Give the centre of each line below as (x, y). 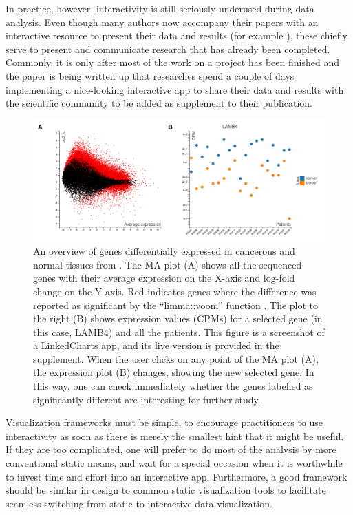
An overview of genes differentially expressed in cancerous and (164, 251)
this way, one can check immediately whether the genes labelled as (173, 386)
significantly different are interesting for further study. (147, 399)
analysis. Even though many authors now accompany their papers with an (162, 22)
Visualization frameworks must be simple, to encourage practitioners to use (164, 422)
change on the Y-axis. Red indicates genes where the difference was (175, 291)
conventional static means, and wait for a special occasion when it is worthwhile (174, 463)
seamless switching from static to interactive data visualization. (139, 503)
